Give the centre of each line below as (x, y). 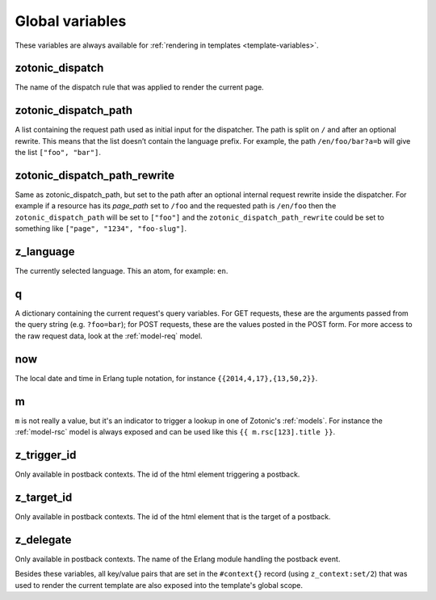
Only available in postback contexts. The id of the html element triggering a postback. (157, 474)
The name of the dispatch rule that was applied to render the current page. (139, 87)
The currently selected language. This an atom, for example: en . (122, 271)
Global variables (71, 21)
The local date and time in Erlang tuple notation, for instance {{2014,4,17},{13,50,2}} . (166, 378)
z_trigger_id (46, 455)
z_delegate (43, 540)
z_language (45, 252)
